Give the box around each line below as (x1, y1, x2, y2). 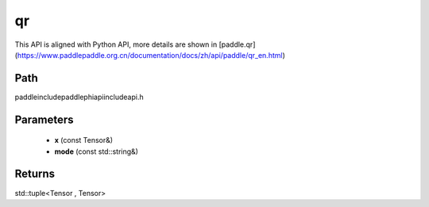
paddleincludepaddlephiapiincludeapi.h (14, 92, 144, 102)
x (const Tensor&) (54, 136, 114, 145)
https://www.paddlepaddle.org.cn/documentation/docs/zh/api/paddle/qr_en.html (17, 50, 283, 59)
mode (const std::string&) (54, 147, 139, 156)
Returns (14, 167, 56, 181)
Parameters (14, 113, 74, 126)
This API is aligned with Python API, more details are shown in (14, 40, 218, 49)
